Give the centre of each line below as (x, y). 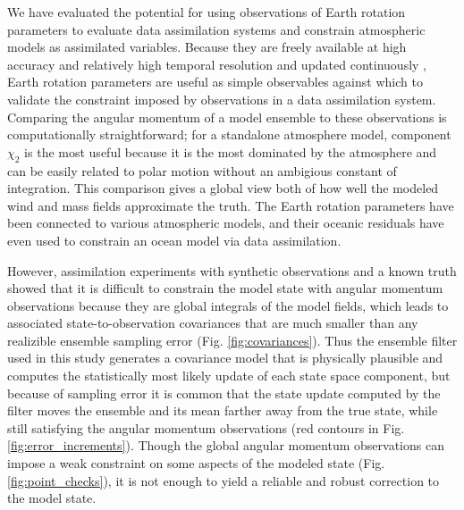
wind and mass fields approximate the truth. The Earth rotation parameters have (231, 205)
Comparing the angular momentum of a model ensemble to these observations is (227, 117)
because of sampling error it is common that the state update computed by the (224, 393)
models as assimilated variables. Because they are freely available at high (207, 47)
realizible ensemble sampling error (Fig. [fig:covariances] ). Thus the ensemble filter (232, 340)
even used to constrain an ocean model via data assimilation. (174, 240)
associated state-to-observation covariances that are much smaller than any (213, 323)
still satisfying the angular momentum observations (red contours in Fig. (206, 427)
